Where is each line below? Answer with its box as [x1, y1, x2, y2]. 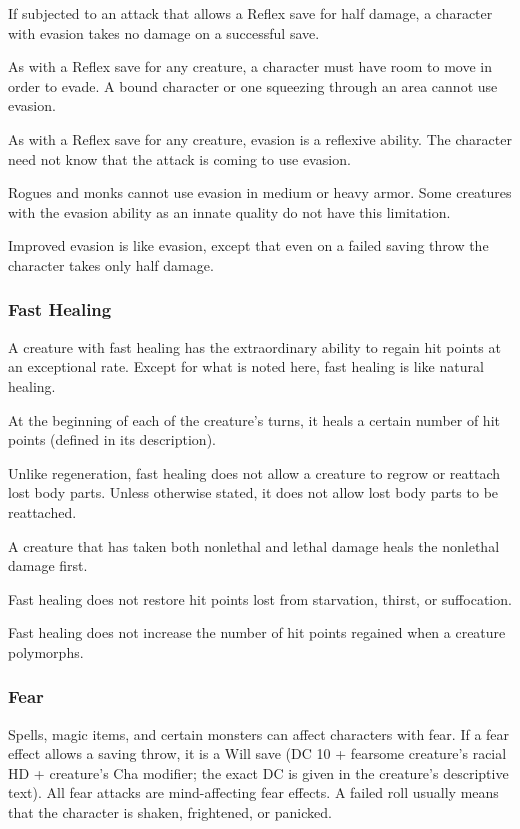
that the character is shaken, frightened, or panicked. [8, 802, 332, 823]
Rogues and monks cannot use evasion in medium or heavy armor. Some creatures [8, 182, 512, 203]
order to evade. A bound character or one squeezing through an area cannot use [8, 75, 498, 96]
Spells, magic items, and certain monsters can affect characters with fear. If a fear [8, 723, 510, 744]
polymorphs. [8, 641, 84, 662]
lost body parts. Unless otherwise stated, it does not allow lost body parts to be [8, 482, 499, 503]
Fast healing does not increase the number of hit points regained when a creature [8, 622, 506, 643]
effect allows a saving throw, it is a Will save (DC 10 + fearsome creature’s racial [8, 743, 507, 764]
